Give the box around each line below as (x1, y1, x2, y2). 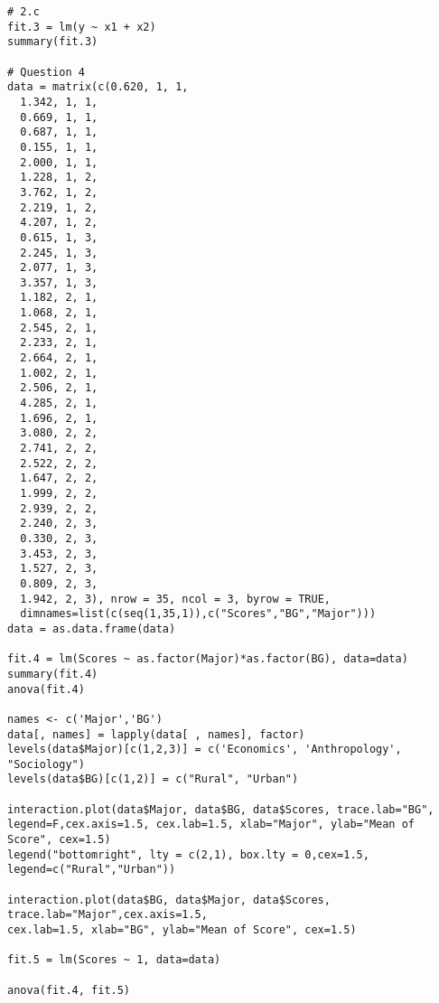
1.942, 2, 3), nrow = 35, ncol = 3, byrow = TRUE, (20, 592, 331, 605)
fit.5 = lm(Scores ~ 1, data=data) (7, 953, 221, 967)
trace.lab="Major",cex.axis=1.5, (7, 908, 208, 922)
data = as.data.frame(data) (7, 622, 176, 635)
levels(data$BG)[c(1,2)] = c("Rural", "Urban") (7, 773, 299, 786)
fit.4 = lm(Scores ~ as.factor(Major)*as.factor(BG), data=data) (7, 652, 408, 666)
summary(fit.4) (7, 667, 98, 680)
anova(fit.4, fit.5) (7, 983, 131, 997)
